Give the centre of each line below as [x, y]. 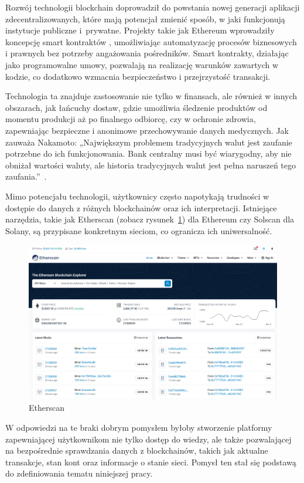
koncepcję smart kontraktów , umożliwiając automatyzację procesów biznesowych [151, 41]
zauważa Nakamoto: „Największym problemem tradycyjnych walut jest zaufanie [149, 142]
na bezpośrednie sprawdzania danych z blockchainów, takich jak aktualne [137, 450]
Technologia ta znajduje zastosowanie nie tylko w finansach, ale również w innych [151, 96]
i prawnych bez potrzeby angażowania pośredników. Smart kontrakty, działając [147, 53]
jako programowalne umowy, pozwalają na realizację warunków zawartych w [142, 64]
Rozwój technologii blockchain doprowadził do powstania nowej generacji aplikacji [153, 7]
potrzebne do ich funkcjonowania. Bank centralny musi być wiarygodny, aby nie [148, 153]
